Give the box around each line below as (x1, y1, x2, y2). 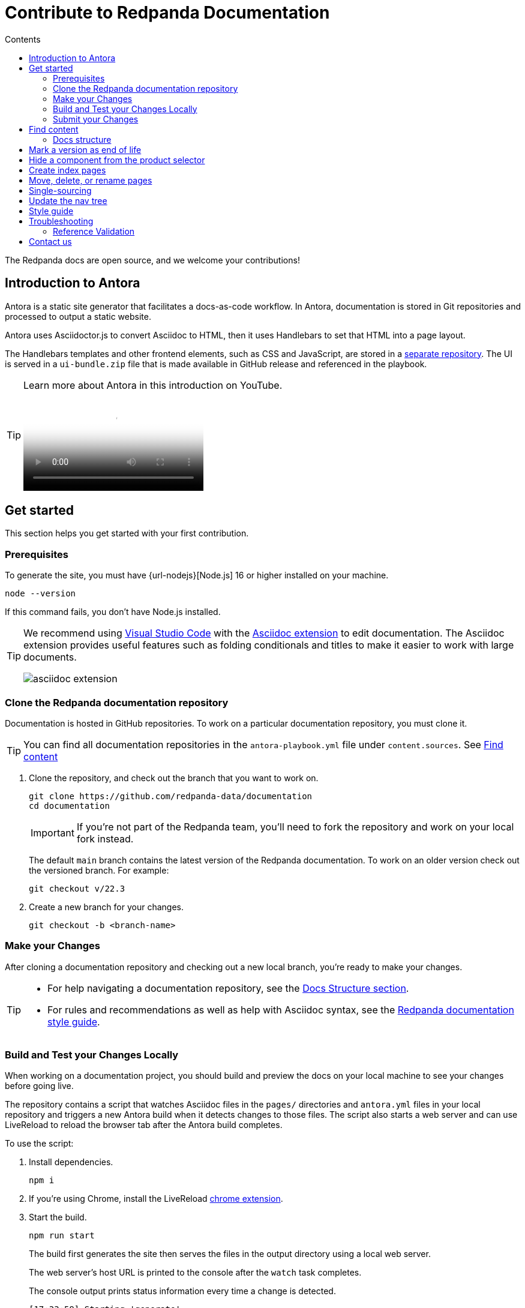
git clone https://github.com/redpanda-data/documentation (29, 791, 313, 801)
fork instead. (76, 832, 134, 845)
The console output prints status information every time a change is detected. (29, 1286, 336, 1297)
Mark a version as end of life (29, 144, 142, 155)
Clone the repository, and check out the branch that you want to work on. (29, 772, 319, 783)
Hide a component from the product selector (29, 154, 205, 165)
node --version (5, 589, 76, 599)
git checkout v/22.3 (29, 883, 125, 893)
